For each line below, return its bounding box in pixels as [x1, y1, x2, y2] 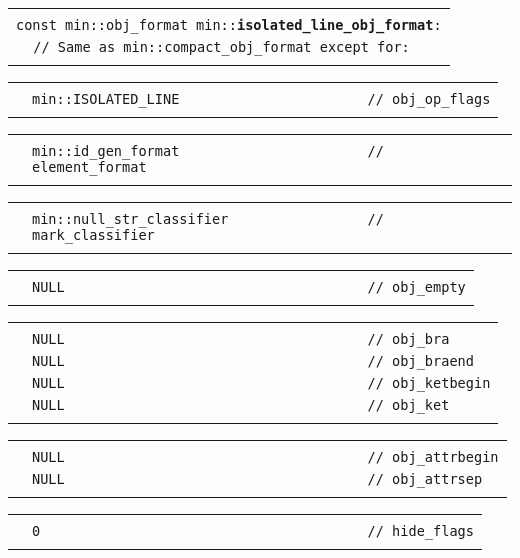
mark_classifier [32, 227, 155, 243]
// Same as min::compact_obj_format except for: [33, 39, 410, 55]
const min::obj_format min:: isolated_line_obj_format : [16, 17, 442, 33]
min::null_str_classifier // [32, 211, 384, 227]
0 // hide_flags [32, 523, 474, 539]
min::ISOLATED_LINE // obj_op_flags [32, 91, 491, 107]
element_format [32, 159, 147, 175]
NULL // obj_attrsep [32, 471, 483, 487]
